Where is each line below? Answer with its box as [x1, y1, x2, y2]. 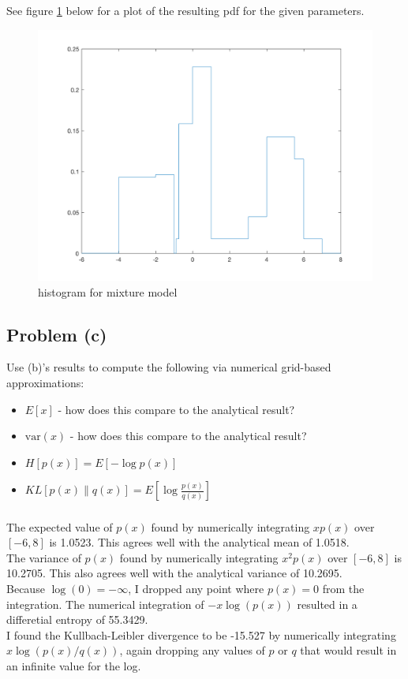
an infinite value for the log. [6, 658, 141, 674]
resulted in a [297, 595, 357, 612]
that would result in [300, 642, 397, 658]
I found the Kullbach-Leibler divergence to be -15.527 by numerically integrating [6, 626, 396, 643]
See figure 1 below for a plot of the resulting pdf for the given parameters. [6, 2, 365, 19]
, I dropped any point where [128, 580, 264, 597]
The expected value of [6, 518, 113, 535]
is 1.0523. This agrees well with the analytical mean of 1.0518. [49, 534, 350, 550]
